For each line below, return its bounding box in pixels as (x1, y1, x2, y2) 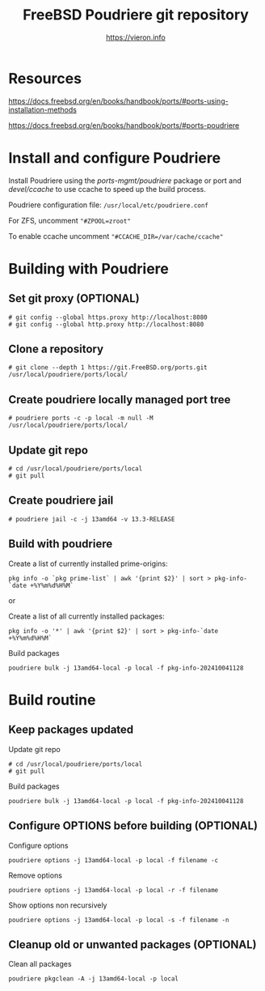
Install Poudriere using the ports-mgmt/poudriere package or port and (8, 176, 242, 185)
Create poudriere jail (8, 494, 114, 508)
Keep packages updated (8, 723, 134, 737)
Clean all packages (8, 959, 72, 969)
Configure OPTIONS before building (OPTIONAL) (8, 819, 259, 833)
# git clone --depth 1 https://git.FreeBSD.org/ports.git (8, 364, 208, 372)
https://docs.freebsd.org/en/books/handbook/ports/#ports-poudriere (8, 120, 240, 130)
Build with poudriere (8, 537, 113, 551)
